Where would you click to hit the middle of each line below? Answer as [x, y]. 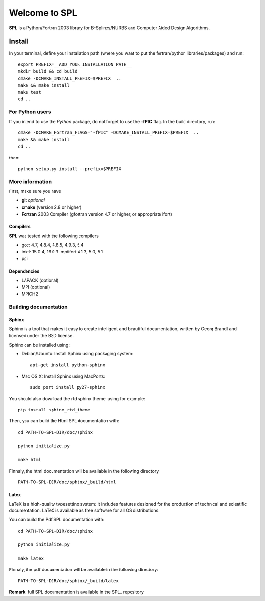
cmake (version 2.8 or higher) [52, 207]
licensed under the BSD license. [41, 336]
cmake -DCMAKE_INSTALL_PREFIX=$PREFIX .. [70, 78]
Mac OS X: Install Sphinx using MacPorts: [63, 376]
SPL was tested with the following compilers [54, 236]
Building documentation [39, 307]
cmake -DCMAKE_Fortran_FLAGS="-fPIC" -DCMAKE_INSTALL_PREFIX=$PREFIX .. [108, 133]
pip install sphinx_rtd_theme [54, 410]
